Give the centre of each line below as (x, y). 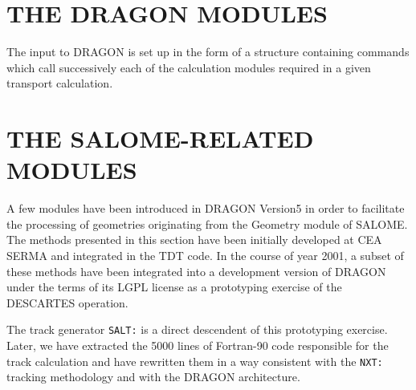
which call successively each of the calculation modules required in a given (189, 67)
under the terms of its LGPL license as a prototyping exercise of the (174, 287)
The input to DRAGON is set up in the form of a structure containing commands (208, 52)
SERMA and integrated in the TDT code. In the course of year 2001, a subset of (205, 255)
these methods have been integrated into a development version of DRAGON (196, 271)
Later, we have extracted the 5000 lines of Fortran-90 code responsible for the (198, 345)
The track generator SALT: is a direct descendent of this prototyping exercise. (197, 329)
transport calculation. (60, 83)
